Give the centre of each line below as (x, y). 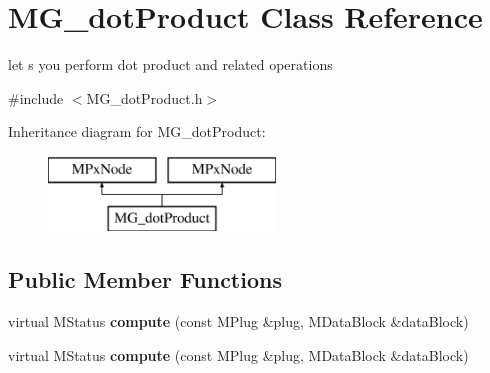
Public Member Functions (145, 279)
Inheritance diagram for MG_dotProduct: (137, 131)
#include (36, 97)
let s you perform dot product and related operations (170, 64)
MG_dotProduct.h (144, 97)
